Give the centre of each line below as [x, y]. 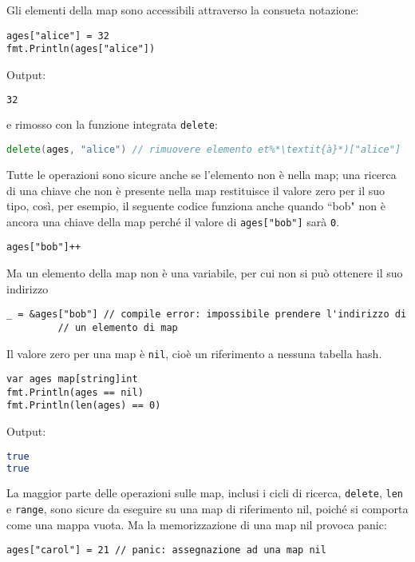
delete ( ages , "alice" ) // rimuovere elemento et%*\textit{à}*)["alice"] [204, 150]
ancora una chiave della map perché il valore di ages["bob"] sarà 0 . [173, 221]
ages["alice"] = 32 [58, 36]
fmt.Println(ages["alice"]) [81, 49]
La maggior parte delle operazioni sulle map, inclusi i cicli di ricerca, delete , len [205, 493]
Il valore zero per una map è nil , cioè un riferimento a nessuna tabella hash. [194, 353]
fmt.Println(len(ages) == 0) [84, 406]
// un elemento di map [118, 327]
